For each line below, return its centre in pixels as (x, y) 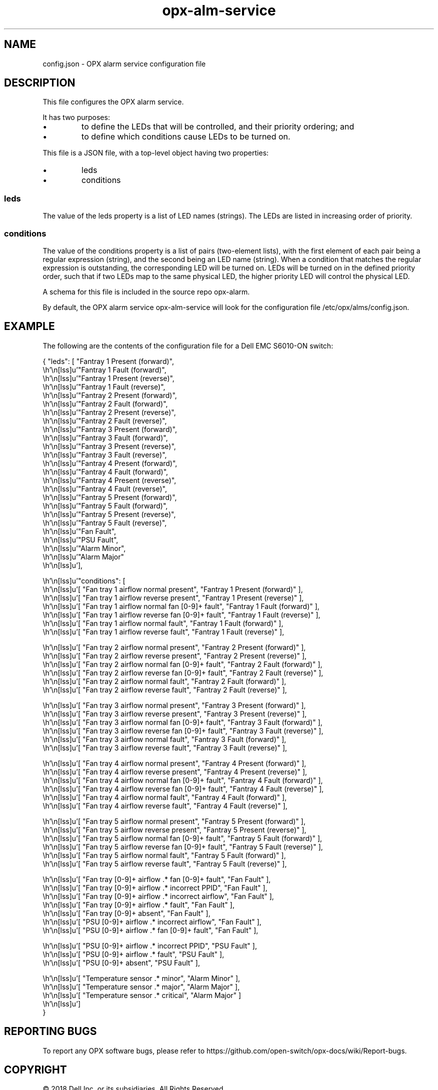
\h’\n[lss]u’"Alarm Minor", (84, 548)
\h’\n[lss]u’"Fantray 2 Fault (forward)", (105, 403)
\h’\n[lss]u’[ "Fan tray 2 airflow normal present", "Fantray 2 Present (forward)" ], (174, 647)
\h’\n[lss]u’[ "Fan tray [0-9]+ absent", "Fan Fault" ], (126, 913)
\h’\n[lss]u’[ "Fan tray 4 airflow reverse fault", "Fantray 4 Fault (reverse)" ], (165, 805)
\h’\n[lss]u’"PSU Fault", (80, 539)
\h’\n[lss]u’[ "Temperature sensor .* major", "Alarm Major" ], (141, 986)
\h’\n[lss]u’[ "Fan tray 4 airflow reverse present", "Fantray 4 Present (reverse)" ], (175, 771)
